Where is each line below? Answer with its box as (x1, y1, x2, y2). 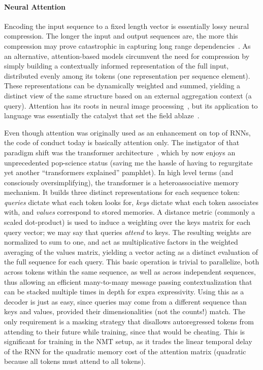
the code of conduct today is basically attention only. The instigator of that (4, 137, 240, 148)
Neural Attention (4, 1, 66, 12)
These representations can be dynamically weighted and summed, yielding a (4, 80, 241, 91)
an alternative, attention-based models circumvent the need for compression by (4, 50, 250, 61)
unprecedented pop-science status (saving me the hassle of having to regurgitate (4, 157, 253, 167)
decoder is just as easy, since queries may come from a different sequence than (4, 296, 247, 307)
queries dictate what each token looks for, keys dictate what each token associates (4, 196, 258, 207)
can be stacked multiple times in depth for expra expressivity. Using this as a (4, 286, 244, 297)
